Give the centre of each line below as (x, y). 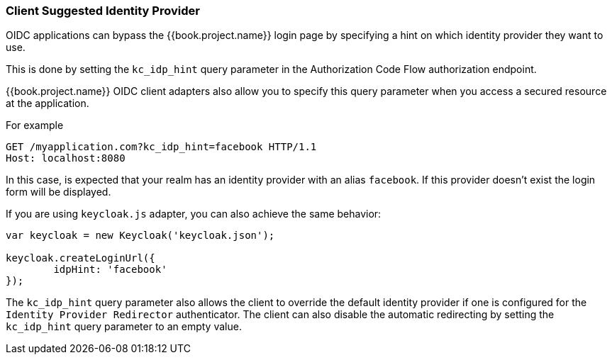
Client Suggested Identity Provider (103, 11)
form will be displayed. (59, 192)
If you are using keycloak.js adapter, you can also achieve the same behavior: (194, 214)
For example (35, 125)
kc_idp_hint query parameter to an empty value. (124, 327)
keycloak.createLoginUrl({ (80, 258)
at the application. (48, 103)
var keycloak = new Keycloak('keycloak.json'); (140, 236)
